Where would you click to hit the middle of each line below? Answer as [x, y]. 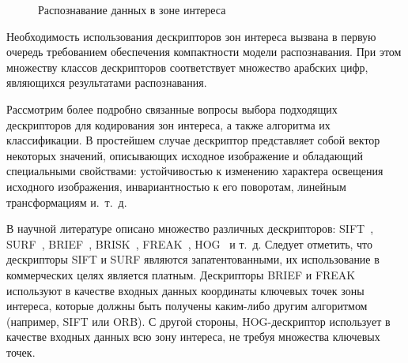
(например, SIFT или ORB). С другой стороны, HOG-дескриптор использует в [198, 321]
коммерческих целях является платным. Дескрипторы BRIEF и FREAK [181, 274]
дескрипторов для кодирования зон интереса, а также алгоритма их [168, 124]
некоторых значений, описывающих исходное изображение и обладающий [185, 155]
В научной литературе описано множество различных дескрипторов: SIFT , [190, 228]
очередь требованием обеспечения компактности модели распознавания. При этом [204, 52]
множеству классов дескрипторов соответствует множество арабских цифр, [187, 67]
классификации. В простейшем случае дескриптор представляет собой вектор [193, 140]
